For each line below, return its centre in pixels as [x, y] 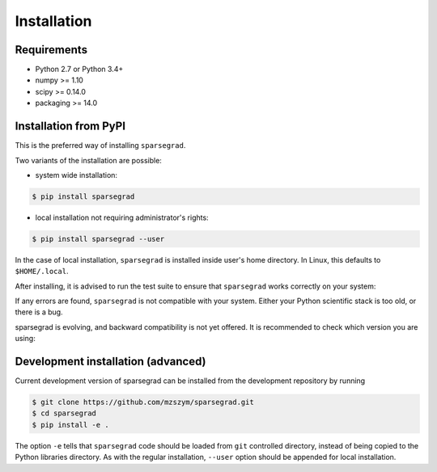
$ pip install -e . [70, 425]
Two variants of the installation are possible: [88, 160]
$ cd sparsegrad [64, 413]
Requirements [51, 50]
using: [25, 339]
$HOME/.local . [42, 272]
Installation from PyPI [70, 126]
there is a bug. [39, 312]
